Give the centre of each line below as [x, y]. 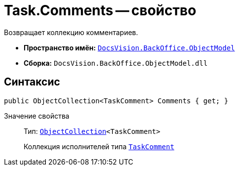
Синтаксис [32, 82]
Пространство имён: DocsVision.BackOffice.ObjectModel [129, 47]
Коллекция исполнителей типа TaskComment [99, 146]
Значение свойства [37, 116]
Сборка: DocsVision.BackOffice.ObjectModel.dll [116, 63]
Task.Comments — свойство [100, 10]
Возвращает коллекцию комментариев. [71, 32]
